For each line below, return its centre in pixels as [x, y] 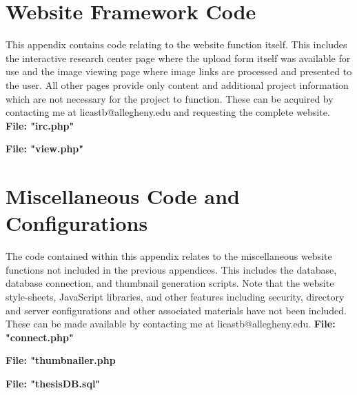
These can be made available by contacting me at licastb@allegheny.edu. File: [171, 324]
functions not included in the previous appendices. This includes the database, [171, 269]
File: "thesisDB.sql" [53, 383]
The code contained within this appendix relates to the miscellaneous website [169, 256]
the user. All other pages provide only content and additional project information [177, 84]
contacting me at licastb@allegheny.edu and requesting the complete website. [168, 112]
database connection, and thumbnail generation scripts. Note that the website [170, 283]
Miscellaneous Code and [123, 196]
